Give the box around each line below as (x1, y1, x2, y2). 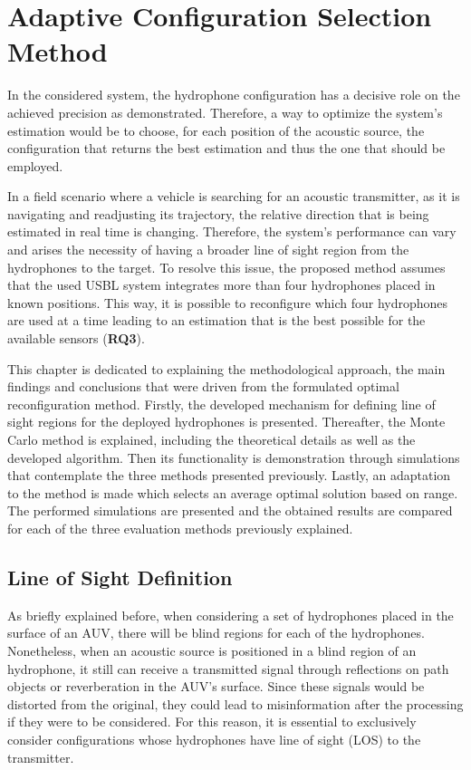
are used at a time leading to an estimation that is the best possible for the (7, 311, 426, 330)
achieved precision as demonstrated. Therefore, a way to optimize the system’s (7, 102, 443, 121)
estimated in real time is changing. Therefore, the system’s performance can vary (7, 222, 457, 241)
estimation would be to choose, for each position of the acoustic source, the (7, 120, 425, 140)
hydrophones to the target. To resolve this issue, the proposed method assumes (7, 257, 446, 276)
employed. (7, 156, 63, 175)
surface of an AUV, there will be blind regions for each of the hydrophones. (7, 623, 425, 642)
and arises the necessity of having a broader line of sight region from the (7, 240, 409, 259)
